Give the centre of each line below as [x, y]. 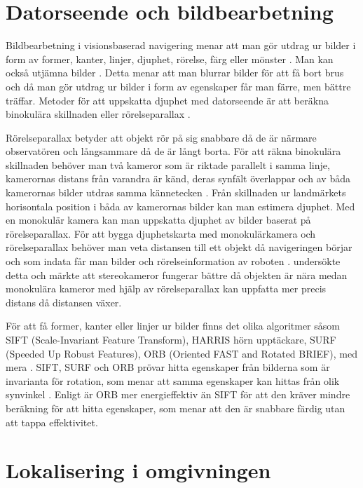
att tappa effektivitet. [52, 422]
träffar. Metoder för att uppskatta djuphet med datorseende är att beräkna [167, 100]
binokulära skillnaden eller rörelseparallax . [98, 114]
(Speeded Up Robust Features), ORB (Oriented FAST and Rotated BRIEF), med [181, 353]
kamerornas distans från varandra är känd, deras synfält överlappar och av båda [178, 178]
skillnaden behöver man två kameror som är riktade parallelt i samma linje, [168, 164]
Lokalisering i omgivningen [138, 470]
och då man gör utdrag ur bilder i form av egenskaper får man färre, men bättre [178, 86]
